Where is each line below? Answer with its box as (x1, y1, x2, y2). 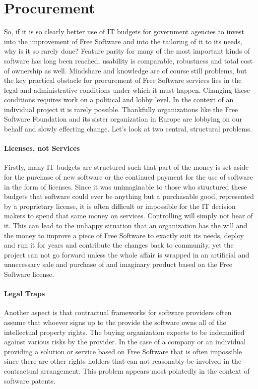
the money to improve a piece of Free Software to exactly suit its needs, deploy (4, 230, 244, 240)
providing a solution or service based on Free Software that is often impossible (4, 346, 242, 356)
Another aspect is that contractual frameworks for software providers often (4, 307, 232, 318)
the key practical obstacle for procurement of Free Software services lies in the (4, 75, 242, 85)
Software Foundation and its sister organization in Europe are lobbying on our (4, 114, 243, 124)
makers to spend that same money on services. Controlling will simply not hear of (4, 210, 253, 221)
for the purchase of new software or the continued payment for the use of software (4, 172, 253, 182)
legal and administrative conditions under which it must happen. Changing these (4, 84, 250, 95)
